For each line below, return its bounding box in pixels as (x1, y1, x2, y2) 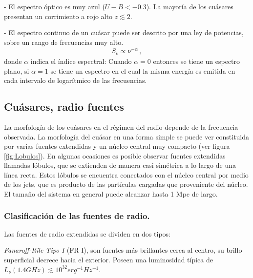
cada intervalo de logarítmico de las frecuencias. (4, 75, 147, 85)
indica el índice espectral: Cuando (30, 56, 132, 66)
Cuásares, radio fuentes (4, 99, 124, 114)
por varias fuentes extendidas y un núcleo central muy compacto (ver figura (4, 141, 230, 151)
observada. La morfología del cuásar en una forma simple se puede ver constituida (4, 131, 250, 141)
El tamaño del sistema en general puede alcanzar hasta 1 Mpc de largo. (4, 189, 218, 199)
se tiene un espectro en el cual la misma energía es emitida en (50, 65, 235, 76)
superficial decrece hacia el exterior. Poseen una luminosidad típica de (4, 255, 213, 265)
